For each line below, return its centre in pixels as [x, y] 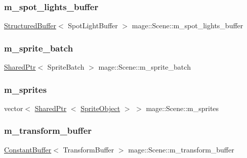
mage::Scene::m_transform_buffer [181, 149]
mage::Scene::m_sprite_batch [145, 67]
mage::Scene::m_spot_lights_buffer [188, 25]
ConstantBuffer [28, 149]
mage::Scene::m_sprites [182, 108]
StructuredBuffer [30, 25]
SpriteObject [100, 108]
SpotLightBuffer [93, 25]
